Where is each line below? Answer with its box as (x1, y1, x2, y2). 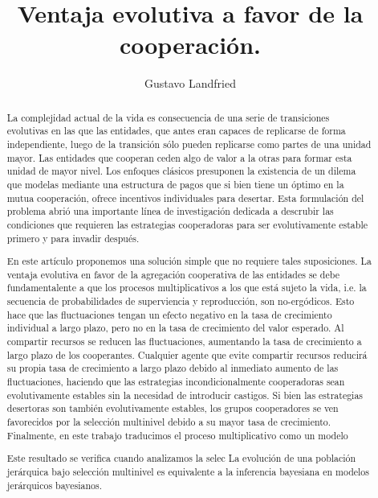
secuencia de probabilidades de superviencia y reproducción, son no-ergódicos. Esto (6, 294, 355, 308)
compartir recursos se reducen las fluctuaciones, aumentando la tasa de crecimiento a (6, 335, 362, 348)
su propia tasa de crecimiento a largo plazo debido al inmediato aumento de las (6, 361, 339, 375)
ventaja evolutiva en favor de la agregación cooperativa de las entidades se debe (6, 267, 339, 281)
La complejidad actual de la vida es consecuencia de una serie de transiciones (6, 110, 330, 124)
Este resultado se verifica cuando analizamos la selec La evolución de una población (6, 451, 356, 465)
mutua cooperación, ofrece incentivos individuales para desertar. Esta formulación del (6, 191, 364, 204)
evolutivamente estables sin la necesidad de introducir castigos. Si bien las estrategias (6, 388, 364, 401)
